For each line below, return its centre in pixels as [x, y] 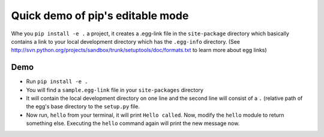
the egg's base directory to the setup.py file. [83, 106]
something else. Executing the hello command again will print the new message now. [133, 123]
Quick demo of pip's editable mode [100, 16]
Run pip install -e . [57, 81]
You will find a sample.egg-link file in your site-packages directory [115, 90]
